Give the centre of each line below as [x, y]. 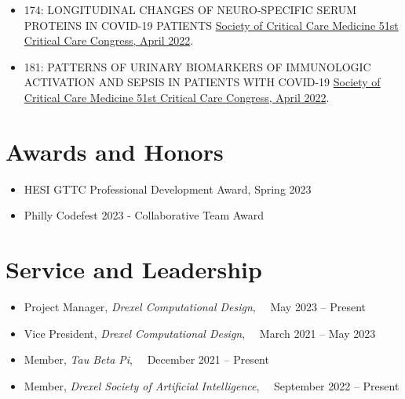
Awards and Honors [115, 151]
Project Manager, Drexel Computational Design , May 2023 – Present [195, 307]
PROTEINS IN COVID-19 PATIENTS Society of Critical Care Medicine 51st [211, 25]
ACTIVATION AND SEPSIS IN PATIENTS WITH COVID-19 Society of [202, 82]
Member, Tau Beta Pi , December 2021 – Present [146, 359]
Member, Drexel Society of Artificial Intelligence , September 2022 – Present [212, 385]
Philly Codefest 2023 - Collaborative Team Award [144, 215]
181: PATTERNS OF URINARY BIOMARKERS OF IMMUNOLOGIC [197, 66]
